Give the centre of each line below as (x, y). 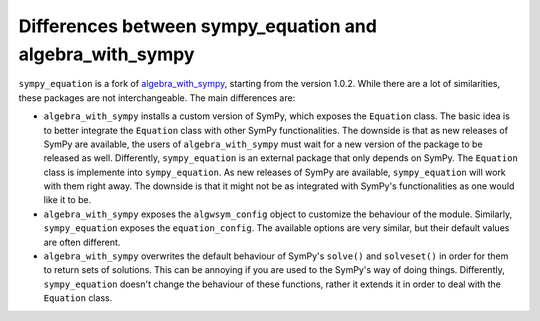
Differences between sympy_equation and (197, 26)
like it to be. (67, 200)
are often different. (82, 242)
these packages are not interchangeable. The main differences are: (157, 97)
